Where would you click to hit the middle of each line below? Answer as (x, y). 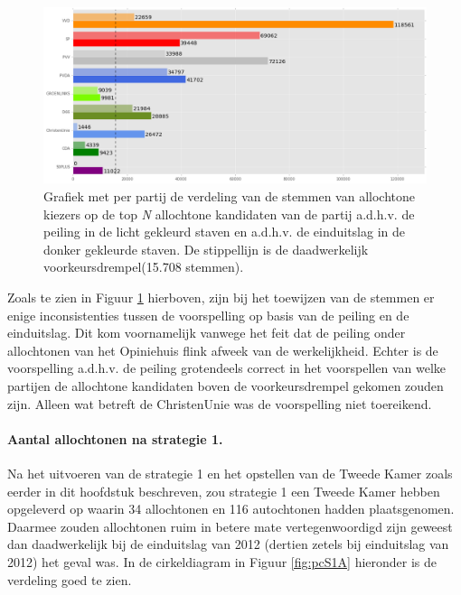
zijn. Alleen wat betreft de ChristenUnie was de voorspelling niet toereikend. (220, 403)
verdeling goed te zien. (70, 579)
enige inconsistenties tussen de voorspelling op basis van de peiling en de (208, 315)
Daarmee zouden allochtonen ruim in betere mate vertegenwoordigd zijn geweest (230, 526)
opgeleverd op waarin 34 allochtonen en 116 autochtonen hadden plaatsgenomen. (231, 509)
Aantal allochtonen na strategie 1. (115, 438)
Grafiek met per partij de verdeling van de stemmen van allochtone (229, 196)
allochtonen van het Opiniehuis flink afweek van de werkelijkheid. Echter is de (223, 350)
